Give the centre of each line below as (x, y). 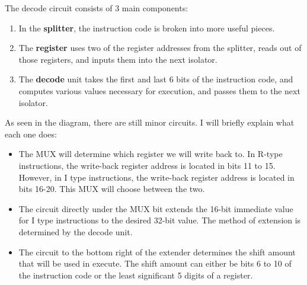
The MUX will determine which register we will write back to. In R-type (151, 154)
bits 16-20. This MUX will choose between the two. (112, 189)
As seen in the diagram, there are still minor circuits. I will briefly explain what (150, 122)
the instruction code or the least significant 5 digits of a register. (136, 275)
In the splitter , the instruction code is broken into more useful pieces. (147, 28)
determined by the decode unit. (76, 231)
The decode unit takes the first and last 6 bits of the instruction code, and (156, 79)
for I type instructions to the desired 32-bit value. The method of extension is (160, 220)
